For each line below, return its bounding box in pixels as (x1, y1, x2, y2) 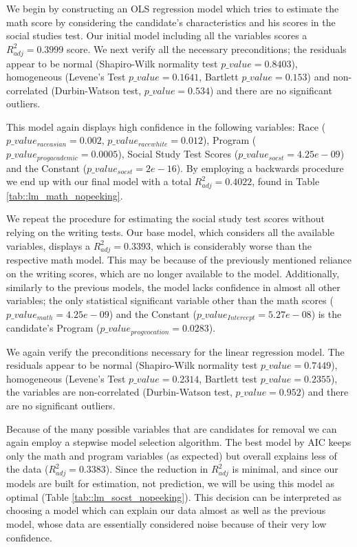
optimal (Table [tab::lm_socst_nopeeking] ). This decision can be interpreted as (6, 489, 342, 504)
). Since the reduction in (105, 462, 208, 476)
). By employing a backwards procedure (176, 160, 344, 175)
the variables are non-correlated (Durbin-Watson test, (6, 385, 232, 399)
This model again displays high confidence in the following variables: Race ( (6, 119, 326, 133)
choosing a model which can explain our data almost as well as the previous (6, 503, 326, 517)
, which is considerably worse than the (151, 238, 312, 253)
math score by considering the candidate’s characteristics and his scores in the (6, 14, 336, 29)
